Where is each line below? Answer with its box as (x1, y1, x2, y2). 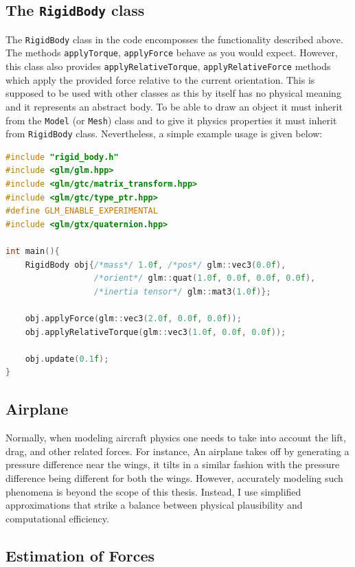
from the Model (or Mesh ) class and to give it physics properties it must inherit (5, 113, 337, 127)
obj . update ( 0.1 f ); (25, 354, 109, 364)
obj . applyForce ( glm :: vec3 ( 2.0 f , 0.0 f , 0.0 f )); (25, 313, 242, 323)
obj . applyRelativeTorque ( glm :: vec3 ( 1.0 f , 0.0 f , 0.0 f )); (25, 327, 286, 337)
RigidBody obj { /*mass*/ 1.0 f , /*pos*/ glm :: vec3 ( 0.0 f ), (25, 259, 286, 270)
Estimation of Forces (5, 544, 155, 566)
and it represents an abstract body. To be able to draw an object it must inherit (5, 99, 343, 113)
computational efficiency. (5, 511, 109, 525)
